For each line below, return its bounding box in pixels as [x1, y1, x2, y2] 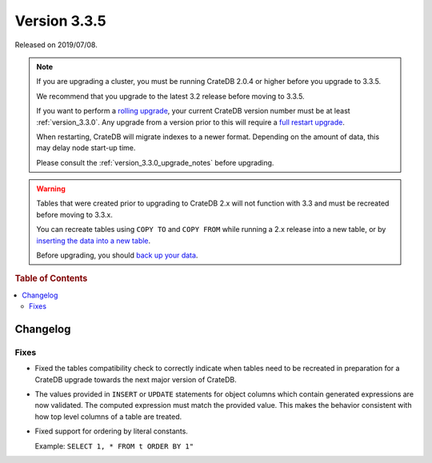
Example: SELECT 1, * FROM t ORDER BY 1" [34, 441, 194, 451]
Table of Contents [14, 273, 88, 284]
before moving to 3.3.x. [36, 210, 114, 219]
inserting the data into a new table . [36, 236, 151, 245]
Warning [36, 184, 66, 194]
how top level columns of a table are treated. [34, 412, 182, 421]
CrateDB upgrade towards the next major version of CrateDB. [34, 374, 238, 384]
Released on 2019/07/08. [14, 40, 98, 50]
